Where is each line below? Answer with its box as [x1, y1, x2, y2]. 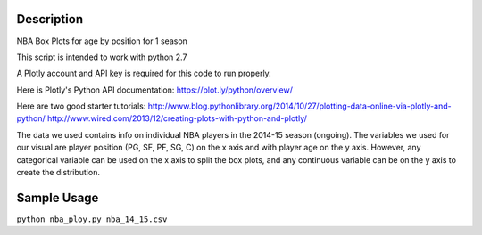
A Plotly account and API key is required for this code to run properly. [16, 68, 271, 79]
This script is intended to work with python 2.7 [16, 52, 187, 62]
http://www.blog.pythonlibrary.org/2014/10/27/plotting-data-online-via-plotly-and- [147, 101, 452, 111]
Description [16, 12, 84, 27]
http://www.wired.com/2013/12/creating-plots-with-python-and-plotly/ [46, 113, 308, 124]
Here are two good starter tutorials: [16, 101, 146, 111]
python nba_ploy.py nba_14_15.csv [16, 214, 168, 224]
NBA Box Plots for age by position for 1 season [16, 36, 187, 46]
